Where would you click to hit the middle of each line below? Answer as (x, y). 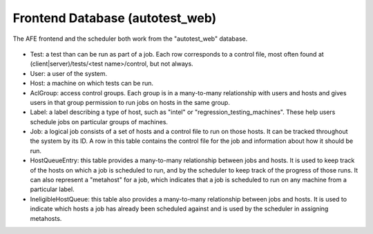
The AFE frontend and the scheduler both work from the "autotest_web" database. (130, 39)
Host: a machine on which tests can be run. (92, 84)
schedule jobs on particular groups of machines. (99, 121)
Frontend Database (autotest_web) (115, 18)
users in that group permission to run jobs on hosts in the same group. (130, 102)
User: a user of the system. (69, 73)
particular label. (52, 189)
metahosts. (46, 218)
